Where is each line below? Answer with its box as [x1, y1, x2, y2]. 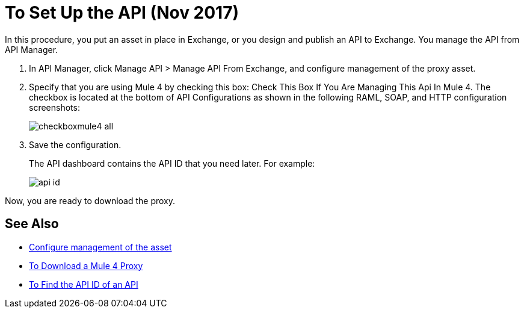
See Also [5, 216, 59, 232]
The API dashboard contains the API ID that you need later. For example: [29, 158, 315, 169]
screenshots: [29, 102, 80, 113]
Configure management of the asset [29, 241, 172, 252]
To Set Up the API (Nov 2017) [5, 2, 239, 23]
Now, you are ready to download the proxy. [5, 195, 176, 206]
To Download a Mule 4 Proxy [29, 260, 143, 271]
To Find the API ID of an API [29, 279, 138, 290]
